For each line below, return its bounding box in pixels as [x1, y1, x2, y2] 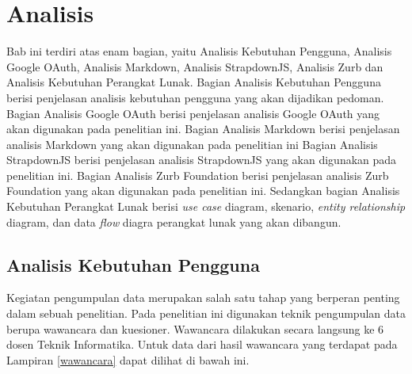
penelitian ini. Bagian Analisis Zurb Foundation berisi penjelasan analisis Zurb [6, 166, 389, 183]
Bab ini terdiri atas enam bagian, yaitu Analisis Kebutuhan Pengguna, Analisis [6, 43, 392, 59]
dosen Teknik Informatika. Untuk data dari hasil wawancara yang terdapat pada [6, 336, 398, 353]
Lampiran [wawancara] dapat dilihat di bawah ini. [6, 351, 250, 368]
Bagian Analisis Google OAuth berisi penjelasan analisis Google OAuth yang [6, 105, 380, 121]
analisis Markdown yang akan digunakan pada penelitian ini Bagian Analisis [6, 135, 378, 152]
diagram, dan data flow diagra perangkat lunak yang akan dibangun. [6, 213, 341, 230]
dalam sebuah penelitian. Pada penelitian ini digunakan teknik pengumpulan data [6, 305, 406, 322]
